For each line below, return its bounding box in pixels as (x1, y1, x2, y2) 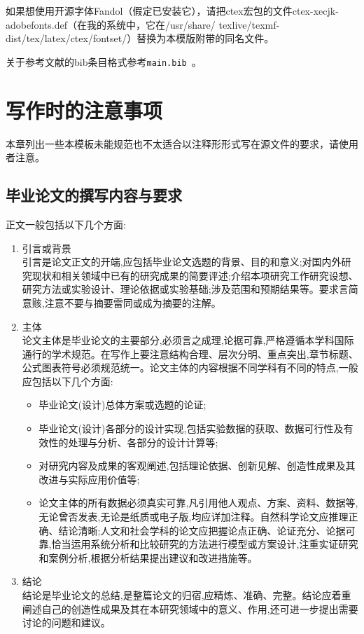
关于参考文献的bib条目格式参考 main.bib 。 (6, 54, 202, 69)
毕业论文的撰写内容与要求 (6, 184, 182, 206)
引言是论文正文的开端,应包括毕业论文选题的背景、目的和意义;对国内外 (22, 254, 342, 269)
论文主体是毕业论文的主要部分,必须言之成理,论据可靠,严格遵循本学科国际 (22, 333, 354, 347)
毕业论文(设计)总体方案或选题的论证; (38, 397, 206, 412)
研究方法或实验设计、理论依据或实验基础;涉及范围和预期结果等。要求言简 (22, 282, 358, 296)
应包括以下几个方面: (22, 373, 113, 388)
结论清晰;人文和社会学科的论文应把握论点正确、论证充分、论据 (58, 523, 346, 537)
